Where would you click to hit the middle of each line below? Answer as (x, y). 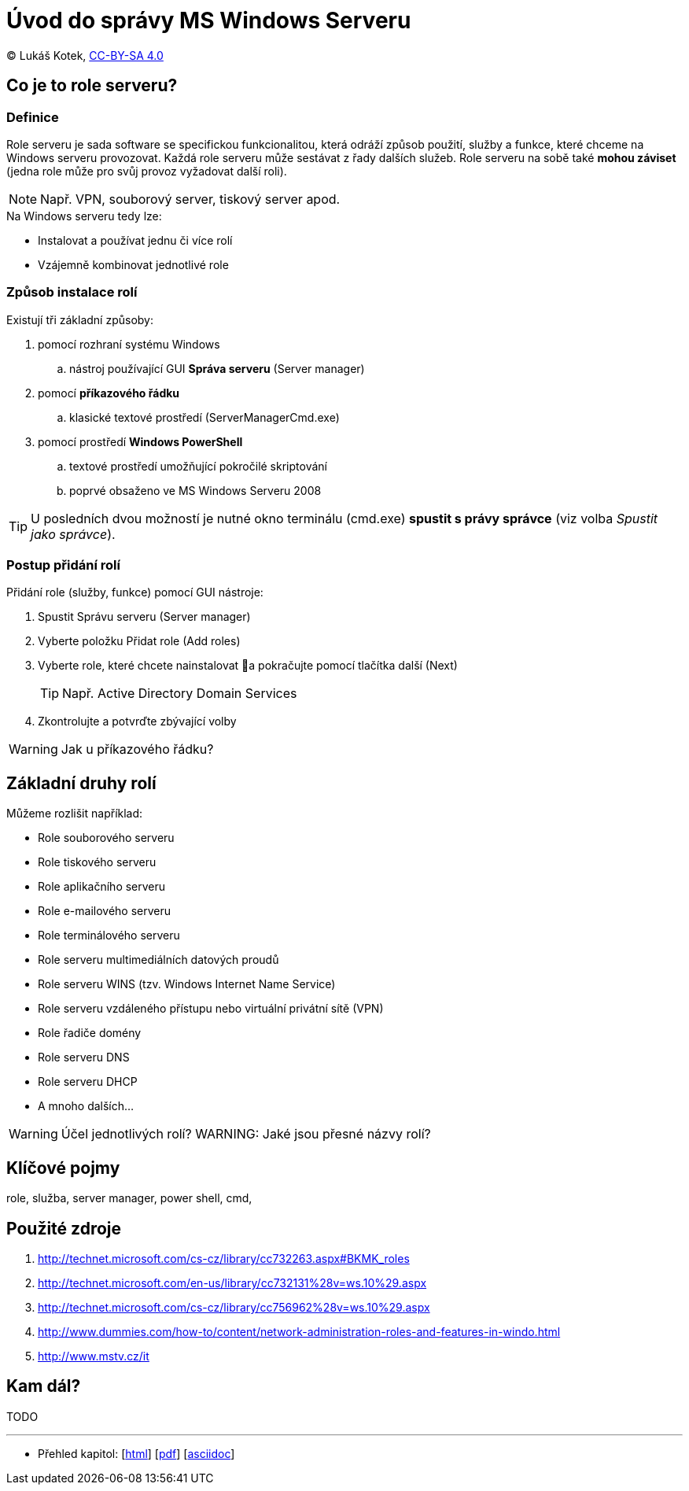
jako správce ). (73, 534)
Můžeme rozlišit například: (75, 814)
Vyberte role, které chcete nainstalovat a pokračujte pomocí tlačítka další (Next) (248, 666)
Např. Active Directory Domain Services (180, 694)
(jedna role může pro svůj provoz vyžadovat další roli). (147, 171)
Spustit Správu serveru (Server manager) (144, 617)
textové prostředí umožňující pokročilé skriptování (198, 466)
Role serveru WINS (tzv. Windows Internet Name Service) (187, 984)
